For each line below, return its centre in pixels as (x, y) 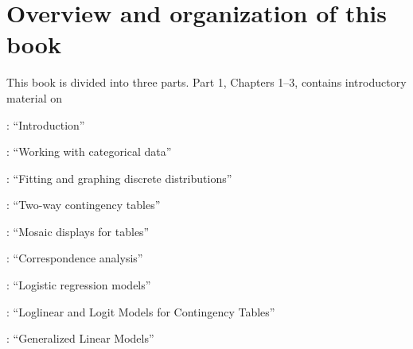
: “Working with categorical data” (89, 151)
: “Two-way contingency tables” (84, 205)
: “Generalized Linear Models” (80, 338)
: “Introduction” (46, 124)
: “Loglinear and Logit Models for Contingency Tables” (141, 311)
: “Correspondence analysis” (75, 258)
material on (35, 97)
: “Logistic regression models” (79, 285)
